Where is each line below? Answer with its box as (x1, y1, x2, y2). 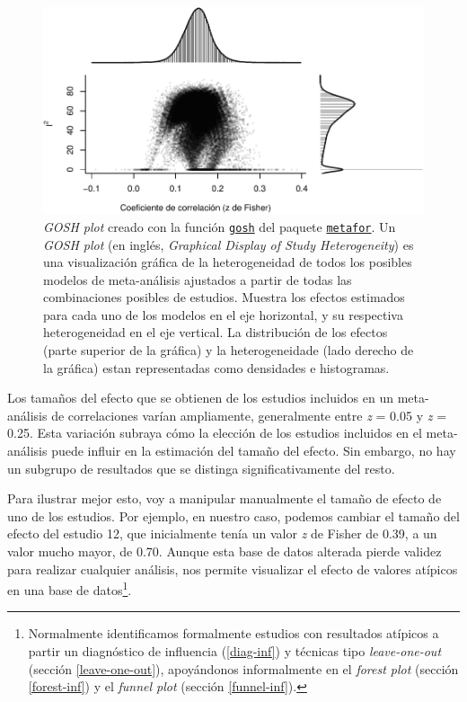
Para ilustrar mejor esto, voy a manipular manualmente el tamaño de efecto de (7, 489, 442, 508)
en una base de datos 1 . (7, 578, 132, 599)
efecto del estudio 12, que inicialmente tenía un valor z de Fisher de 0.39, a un (7, 524, 437, 543)
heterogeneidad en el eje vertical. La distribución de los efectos (43, 323, 388, 342)
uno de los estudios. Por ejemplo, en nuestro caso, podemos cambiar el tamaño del (7, 506, 460, 525)
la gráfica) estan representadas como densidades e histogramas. (43, 358, 390, 377)
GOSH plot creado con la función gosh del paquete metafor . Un (43, 217, 396, 235)
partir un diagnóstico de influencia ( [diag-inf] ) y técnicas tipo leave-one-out (28, 642, 442, 661)
